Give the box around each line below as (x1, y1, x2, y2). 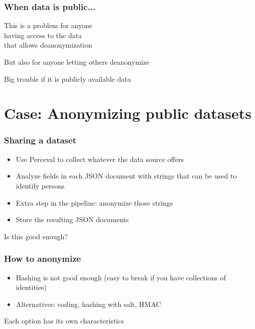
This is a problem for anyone (4, 20, 93, 31)
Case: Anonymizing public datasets (4, 103, 252, 123)
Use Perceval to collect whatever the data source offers (16, 153, 184, 164)
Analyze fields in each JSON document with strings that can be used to (16, 171, 237, 181)
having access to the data (4, 30, 82, 40)
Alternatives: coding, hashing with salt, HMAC (16, 298, 161, 309)
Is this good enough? (4, 231, 68, 241)
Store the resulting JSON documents (16, 214, 129, 225)
